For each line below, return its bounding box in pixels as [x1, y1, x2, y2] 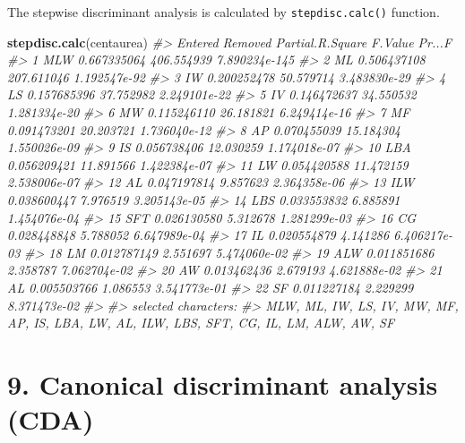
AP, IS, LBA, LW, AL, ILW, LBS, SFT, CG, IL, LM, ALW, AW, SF [7, 313, 395, 332]
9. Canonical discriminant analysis [7, 365, 438, 402]
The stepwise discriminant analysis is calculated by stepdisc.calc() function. [7, 3, 440, 21]
